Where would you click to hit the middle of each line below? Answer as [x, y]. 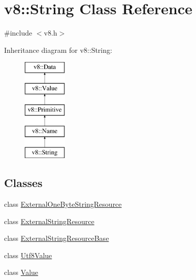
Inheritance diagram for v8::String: [58, 50]
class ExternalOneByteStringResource [63, 204]
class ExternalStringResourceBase [57, 238]
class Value [21, 272]
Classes [23, 183]
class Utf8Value [28, 255]
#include [18, 33]
